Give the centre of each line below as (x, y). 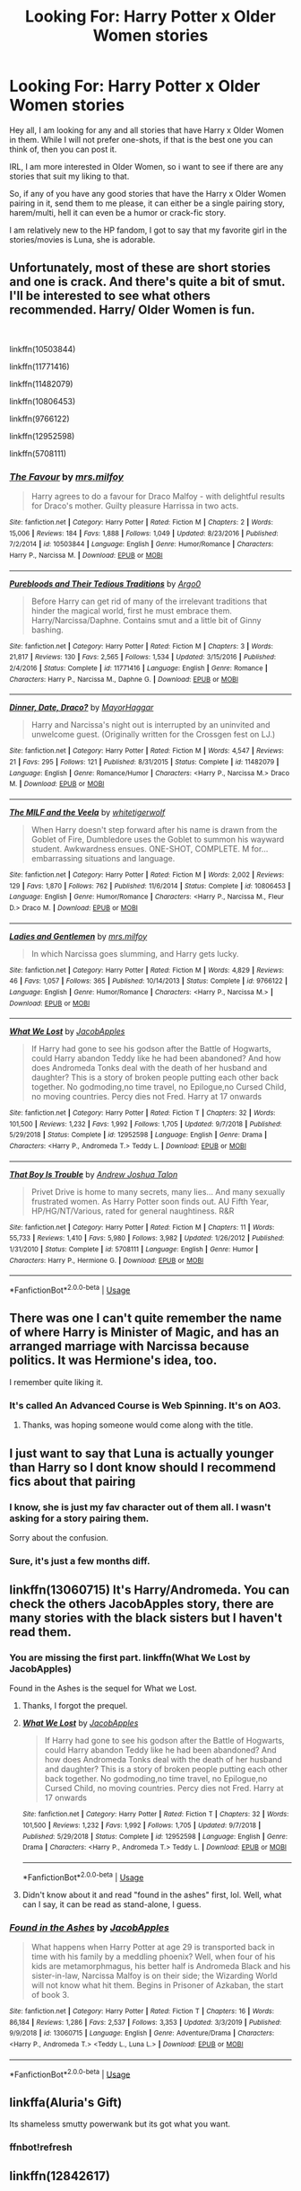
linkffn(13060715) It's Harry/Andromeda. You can (150, 1590)
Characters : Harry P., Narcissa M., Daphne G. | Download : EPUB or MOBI (124, 679)
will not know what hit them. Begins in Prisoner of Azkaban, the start (157, 1985)
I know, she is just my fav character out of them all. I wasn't (140, 1506)
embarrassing (57, 858)
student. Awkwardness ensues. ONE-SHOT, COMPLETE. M (140, 848)
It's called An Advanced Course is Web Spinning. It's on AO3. (145, 1405)
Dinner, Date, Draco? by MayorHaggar (82, 708)
